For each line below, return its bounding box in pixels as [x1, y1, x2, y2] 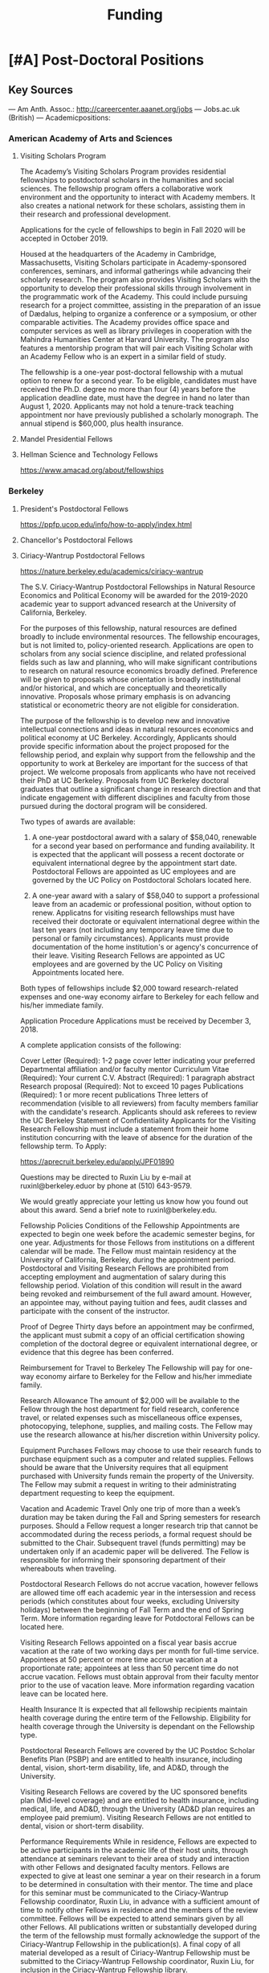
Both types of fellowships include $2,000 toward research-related [19, 983, 238, 993]
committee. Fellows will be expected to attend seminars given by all [19, 1913, 243, 1923]
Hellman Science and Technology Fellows [19, 450, 158, 459]
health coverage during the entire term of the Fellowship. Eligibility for [19, 1712, 251, 1723]
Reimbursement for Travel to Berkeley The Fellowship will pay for [19, 1362, 235, 1373]
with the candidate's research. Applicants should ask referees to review [19, 1106, 257, 1116]
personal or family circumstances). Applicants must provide [31, 933, 230, 943]
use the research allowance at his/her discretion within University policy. [19, 1430, 260, 1440]
